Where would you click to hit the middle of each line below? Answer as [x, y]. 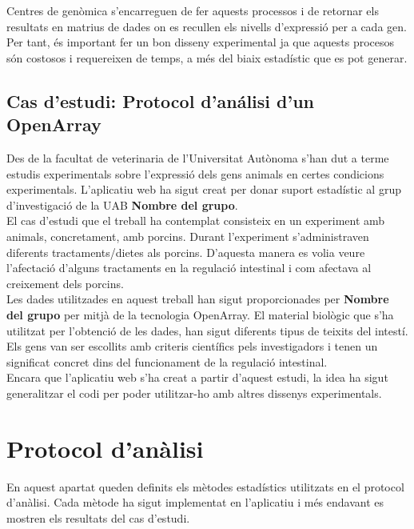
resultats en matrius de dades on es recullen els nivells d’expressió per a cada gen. [207, 26]
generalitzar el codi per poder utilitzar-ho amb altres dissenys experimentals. [194, 393]
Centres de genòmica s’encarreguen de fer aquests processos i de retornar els [193, 10]
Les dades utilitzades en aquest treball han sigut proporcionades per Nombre [198, 299]
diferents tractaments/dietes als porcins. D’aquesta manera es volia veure [186, 252]
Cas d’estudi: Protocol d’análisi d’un [161, 100]
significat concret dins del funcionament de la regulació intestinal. [167, 361]
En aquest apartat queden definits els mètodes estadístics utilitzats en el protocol [205, 486]
